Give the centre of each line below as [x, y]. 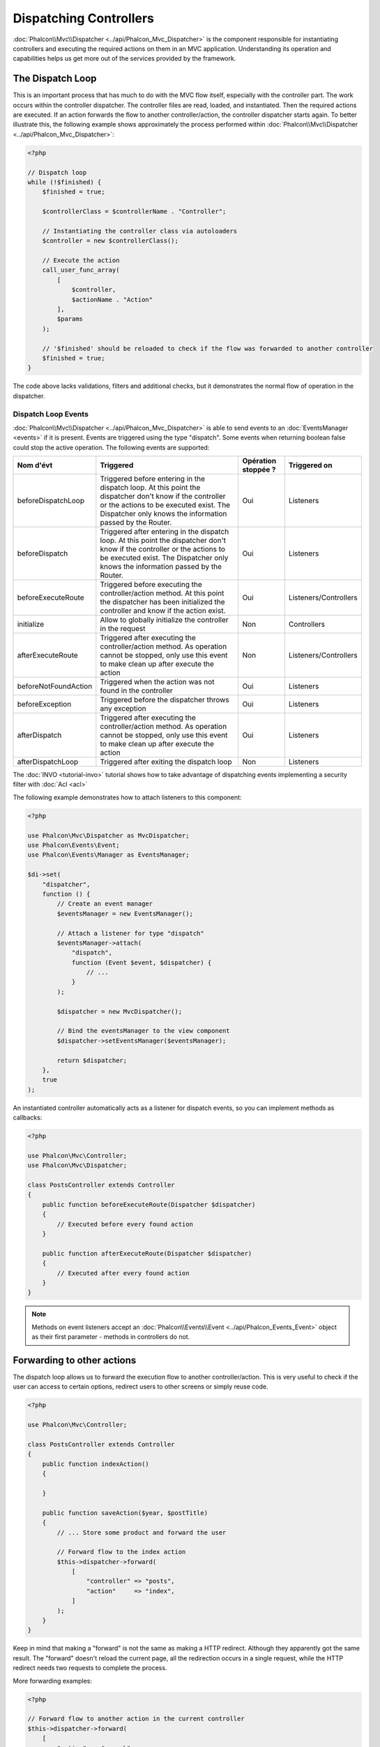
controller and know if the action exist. [163, 611]
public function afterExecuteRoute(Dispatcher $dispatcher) [147, 1253]
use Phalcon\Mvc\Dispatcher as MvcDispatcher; [108, 835]
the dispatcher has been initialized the [162, 602]
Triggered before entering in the [153, 479]
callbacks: [28, 1117]
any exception [123, 709]
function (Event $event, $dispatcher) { [142, 962]
